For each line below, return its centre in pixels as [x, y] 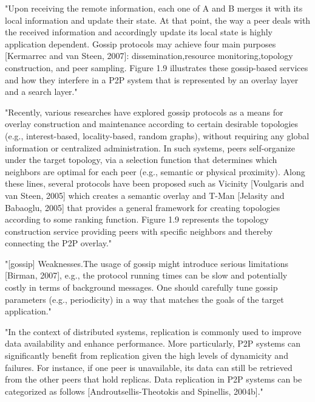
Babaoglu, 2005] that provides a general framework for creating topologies [143, 207]
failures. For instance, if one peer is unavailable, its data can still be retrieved [149, 367]
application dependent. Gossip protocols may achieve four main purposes [141, 43]
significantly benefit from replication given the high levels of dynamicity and [147, 355]
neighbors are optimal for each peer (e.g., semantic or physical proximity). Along [155, 171]
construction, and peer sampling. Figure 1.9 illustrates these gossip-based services [157, 67]
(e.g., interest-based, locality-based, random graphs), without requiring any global [157, 135]
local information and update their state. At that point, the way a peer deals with [158, 20]
